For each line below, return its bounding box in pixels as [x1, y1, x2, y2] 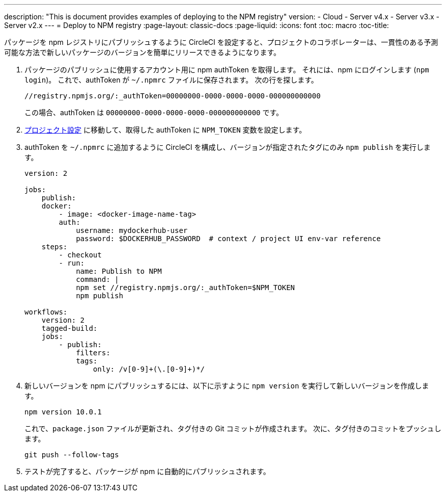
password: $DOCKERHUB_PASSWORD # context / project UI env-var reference [76, 234, 381, 243]
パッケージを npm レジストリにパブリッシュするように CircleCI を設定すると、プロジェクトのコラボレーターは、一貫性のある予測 [4, 38, 438, 46]
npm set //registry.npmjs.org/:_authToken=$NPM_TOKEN [76, 283, 295, 292]
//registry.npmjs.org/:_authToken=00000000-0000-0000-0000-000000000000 [24, 92, 321, 100]
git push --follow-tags [24, 451, 119, 459]
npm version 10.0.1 [24, 408, 102, 416]
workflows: [24, 308, 68, 316]
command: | [76, 275, 119, 283]
